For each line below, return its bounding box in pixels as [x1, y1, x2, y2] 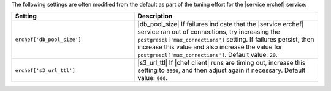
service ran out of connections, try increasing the [137, 27, 280, 36]
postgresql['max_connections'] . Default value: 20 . [137, 51, 278, 59]
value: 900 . [137, 74, 168, 82]
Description [137, 12, 173, 21]
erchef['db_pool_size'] [15, 36, 82, 43]
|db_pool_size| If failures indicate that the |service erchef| [137, 20, 304, 29]
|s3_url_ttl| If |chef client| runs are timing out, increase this [137, 59, 306, 67]
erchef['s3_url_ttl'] [15, 67, 76, 73]
